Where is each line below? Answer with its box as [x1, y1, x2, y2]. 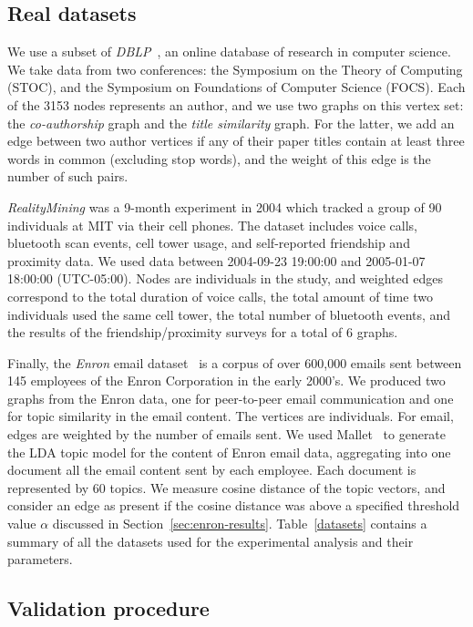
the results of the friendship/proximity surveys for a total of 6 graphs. [7, 323, 398, 342]
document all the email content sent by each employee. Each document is [7, 460, 416, 479]
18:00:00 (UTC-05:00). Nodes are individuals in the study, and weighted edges [7, 269, 443, 288]
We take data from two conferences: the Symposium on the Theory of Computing [7, 59, 463, 78]
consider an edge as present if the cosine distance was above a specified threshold [7, 496, 460, 515]
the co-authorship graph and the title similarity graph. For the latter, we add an [7, 113, 455, 132]
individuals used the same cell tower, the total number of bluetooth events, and [7, 304, 451, 324]
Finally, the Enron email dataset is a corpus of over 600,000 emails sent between [7, 353, 462, 372]
